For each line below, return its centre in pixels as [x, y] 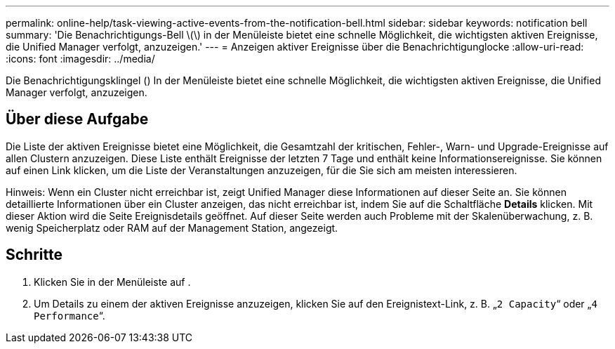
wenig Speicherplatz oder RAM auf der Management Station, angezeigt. [172, 228]
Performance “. [70, 315]
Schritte [34, 255]
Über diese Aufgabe [77, 119]
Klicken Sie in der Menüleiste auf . [112, 282]
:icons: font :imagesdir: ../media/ [80, 59]
